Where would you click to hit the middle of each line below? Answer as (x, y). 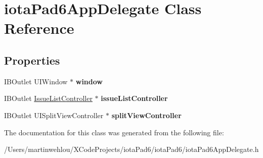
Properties (32, 60)
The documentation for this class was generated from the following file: (114, 132)
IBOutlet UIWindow (36, 81)
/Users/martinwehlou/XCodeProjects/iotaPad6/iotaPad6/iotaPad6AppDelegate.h (131, 149)
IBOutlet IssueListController (48, 98)
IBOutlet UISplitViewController (54, 115)
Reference (39, 28)
